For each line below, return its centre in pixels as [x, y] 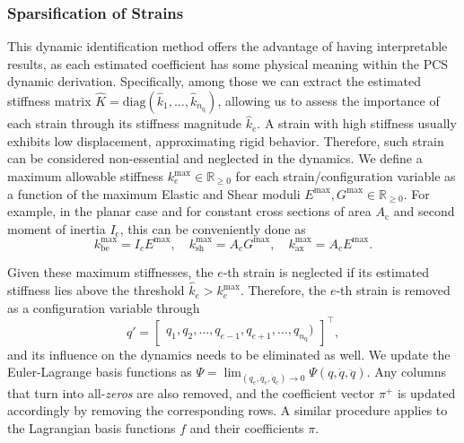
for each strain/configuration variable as [346, 176]
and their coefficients [247, 427]
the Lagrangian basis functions [92, 427]
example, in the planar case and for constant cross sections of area [189, 211]
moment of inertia [57, 228]
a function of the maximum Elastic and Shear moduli [154, 193]
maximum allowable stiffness [86, 176]
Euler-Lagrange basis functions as [100, 372]
